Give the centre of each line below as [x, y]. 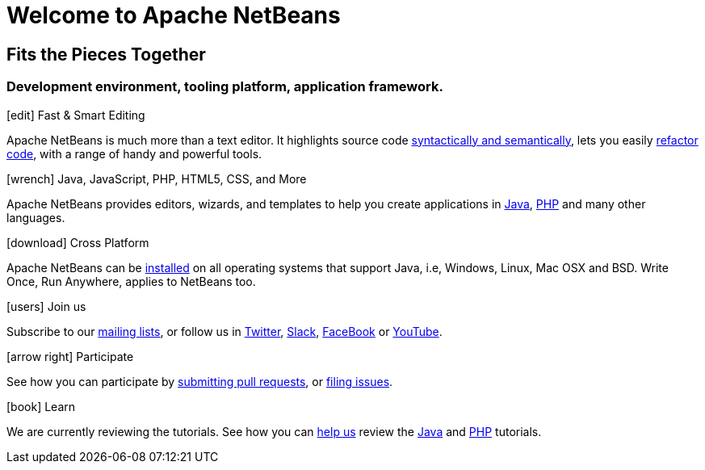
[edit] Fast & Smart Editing [76, 115]
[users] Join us [46, 306]
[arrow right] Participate [70, 356]
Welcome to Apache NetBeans [174, 15]
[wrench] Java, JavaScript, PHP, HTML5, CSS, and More [157, 178]
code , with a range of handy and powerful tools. [134, 153]
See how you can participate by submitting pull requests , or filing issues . [200, 381]
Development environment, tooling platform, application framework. [225, 87]
